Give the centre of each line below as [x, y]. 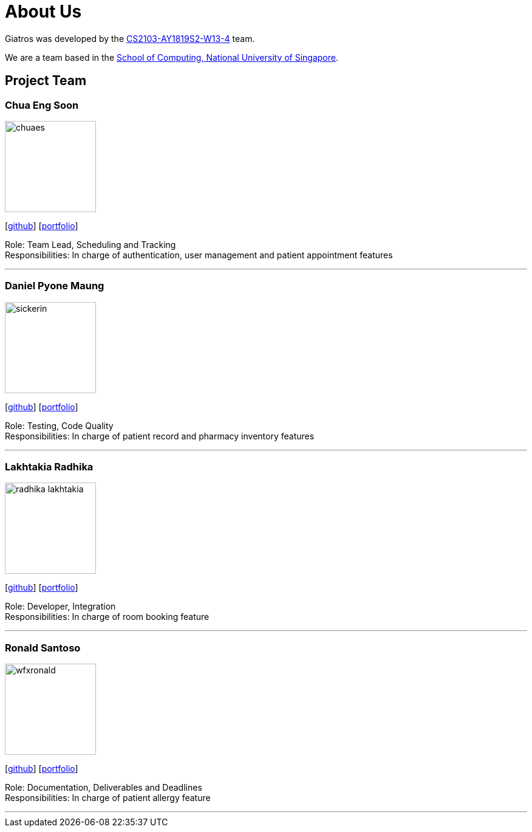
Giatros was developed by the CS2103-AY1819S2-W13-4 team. [130, 38]
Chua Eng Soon [42, 105]
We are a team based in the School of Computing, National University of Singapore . [172, 57]
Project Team [46, 81]
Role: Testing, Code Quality [59, 425]
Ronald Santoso [43, 648]
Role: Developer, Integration [60, 607]
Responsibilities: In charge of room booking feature [107, 617]
